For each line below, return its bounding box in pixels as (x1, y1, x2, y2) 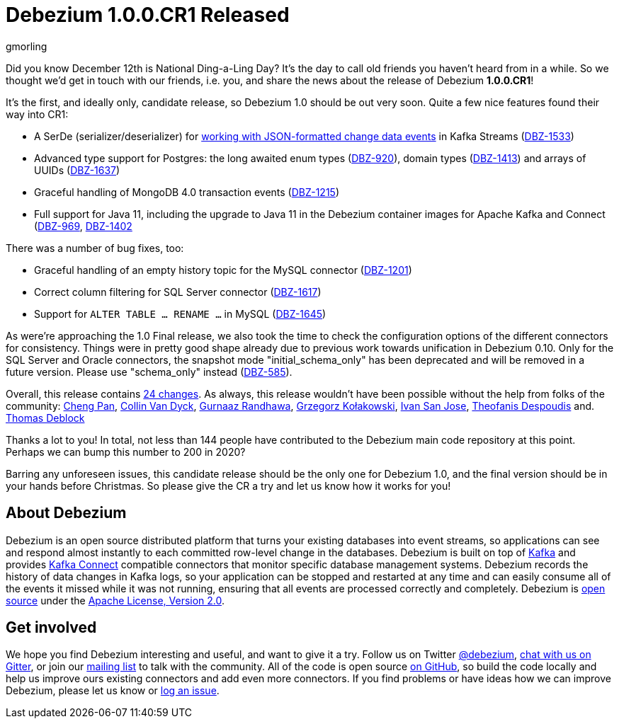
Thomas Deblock (6, 411, 85, 424)
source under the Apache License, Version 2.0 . (6, 594, 225, 607)
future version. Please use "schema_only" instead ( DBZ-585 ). (6, 365, 293, 378)
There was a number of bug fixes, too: (6, 241, 184, 254)
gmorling (6, 40, 47, 52)
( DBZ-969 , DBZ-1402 (34, 219, 132, 232)
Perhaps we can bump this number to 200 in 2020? (6, 445, 246, 458)
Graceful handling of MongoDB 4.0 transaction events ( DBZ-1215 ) (34, 185, 340, 198)
